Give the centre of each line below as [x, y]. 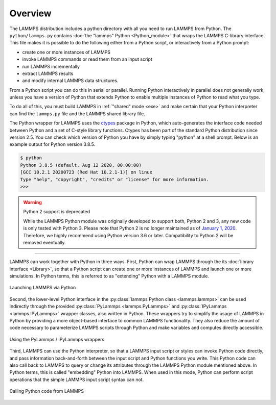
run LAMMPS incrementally [51, 66]
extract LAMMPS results [48, 73]
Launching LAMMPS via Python [43, 288]
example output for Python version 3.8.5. [52, 144]
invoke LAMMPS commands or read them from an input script [87, 59]
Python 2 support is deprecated [57, 212]
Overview [30, 13]
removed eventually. [44, 242]
